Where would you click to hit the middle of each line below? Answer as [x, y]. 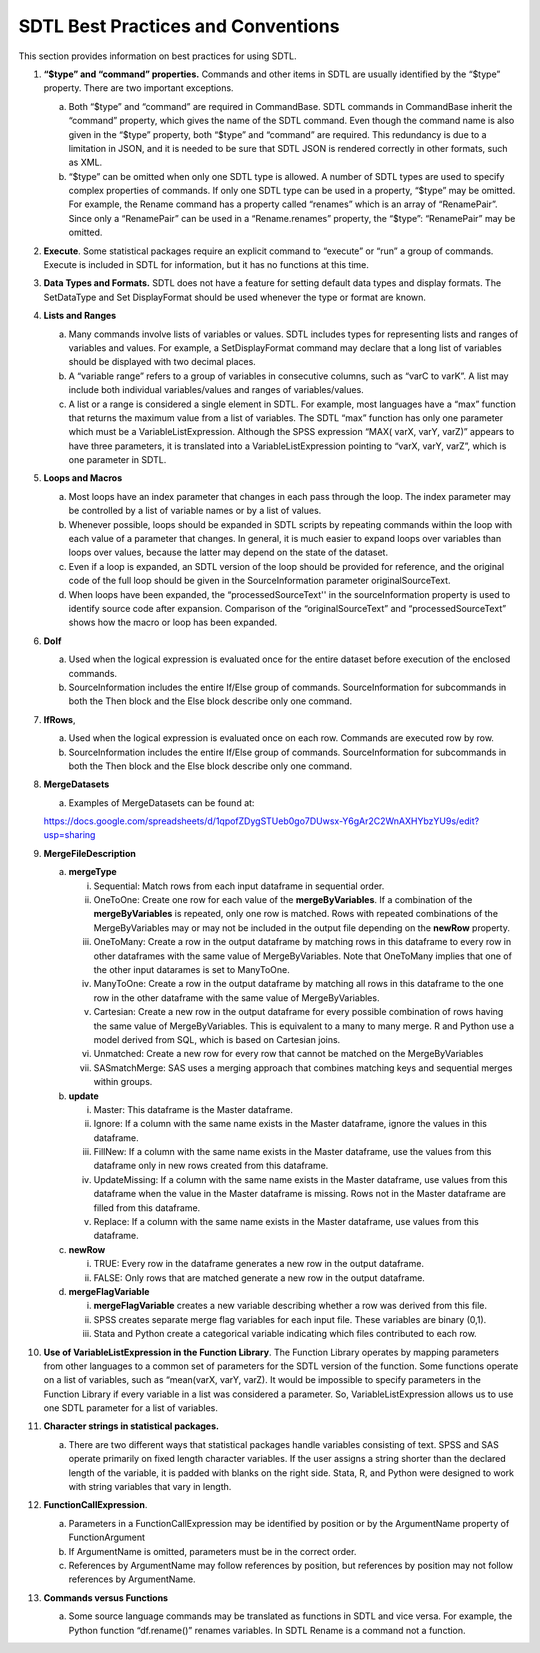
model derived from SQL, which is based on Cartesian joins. [217, 1039]
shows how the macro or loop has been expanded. [173, 622]
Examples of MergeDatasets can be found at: [161, 802]
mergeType [92, 872]
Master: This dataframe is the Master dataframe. [193, 1109]
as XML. [85, 162]
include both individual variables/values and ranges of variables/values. [216, 390]
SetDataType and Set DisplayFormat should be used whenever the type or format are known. [235, 297]
